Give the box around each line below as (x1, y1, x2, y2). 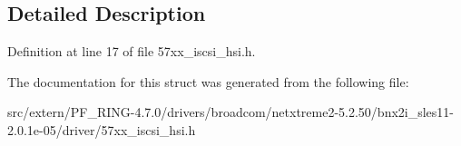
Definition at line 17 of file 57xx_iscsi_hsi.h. (7, 42, 256, 61)
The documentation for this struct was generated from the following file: (7, 72, 409, 91)
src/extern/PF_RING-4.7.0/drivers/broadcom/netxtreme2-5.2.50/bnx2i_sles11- (7, 102, 455, 122)
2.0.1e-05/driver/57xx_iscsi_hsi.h (7, 120, 196, 139)
